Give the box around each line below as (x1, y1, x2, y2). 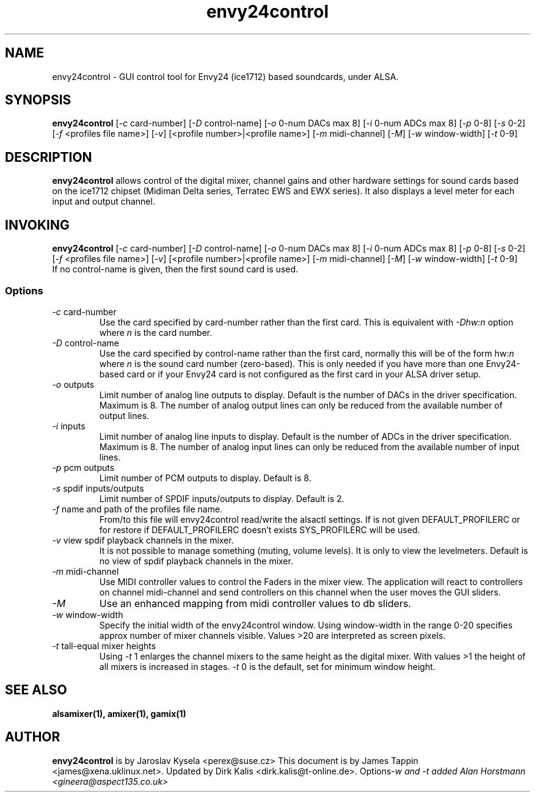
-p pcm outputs (52, 462, 115, 473)
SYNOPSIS (5, 92, 71, 108)
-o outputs (52, 379, 95, 390)
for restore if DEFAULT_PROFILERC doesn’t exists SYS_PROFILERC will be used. (99, 524, 420, 535)
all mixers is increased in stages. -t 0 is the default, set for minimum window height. (99, 661, 435, 672)
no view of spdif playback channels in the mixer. (99, 555, 293, 566)
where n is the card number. (99, 327, 213, 338)
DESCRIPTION (5, 149, 92, 165)
